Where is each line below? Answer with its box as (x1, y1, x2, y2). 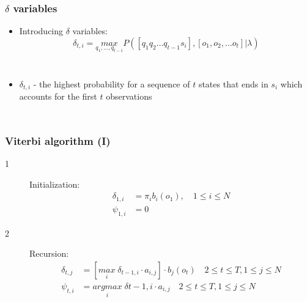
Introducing (19, 24, 64, 37)
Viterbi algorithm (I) (5, 133, 111, 148)
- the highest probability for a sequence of (33, 77, 190, 90)
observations (106, 90, 152, 103)
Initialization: (29, 177, 80, 190)
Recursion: (29, 247, 69, 260)
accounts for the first (19, 90, 97, 103)
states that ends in (198, 77, 268, 90)
